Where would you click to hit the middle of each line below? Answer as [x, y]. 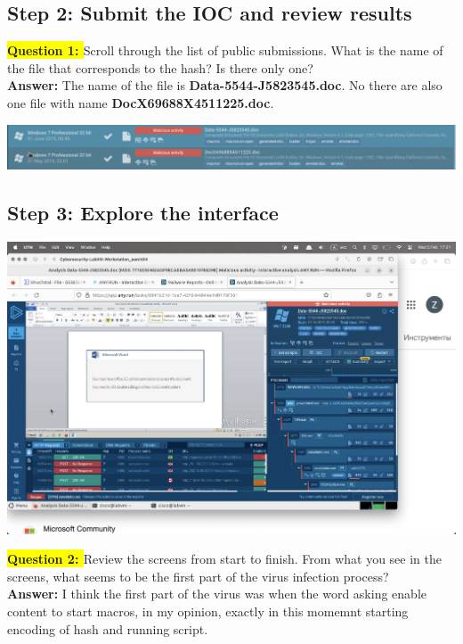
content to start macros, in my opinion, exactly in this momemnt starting [208, 611]
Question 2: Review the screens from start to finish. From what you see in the [224, 559]
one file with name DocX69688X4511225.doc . [141, 102]
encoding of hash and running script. [108, 628]
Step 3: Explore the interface [143, 213]
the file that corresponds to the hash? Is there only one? [160, 67]
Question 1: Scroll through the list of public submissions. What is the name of [225, 50]
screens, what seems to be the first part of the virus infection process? [198, 576]
